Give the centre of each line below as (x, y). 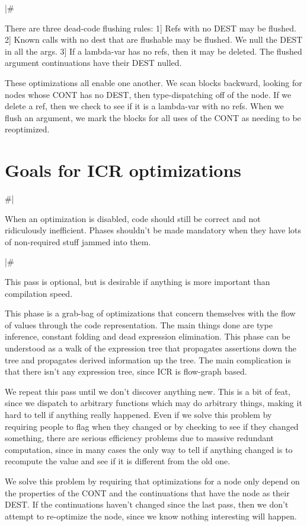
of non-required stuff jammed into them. (78, 241)
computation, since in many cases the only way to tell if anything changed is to (149, 449)
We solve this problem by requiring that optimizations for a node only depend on (152, 481)
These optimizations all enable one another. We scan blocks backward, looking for (153, 82)
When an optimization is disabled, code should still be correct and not (133, 218)
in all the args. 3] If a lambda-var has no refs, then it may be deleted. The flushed (153, 51)
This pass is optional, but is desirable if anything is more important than (137, 282)
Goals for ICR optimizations (123, 170)
